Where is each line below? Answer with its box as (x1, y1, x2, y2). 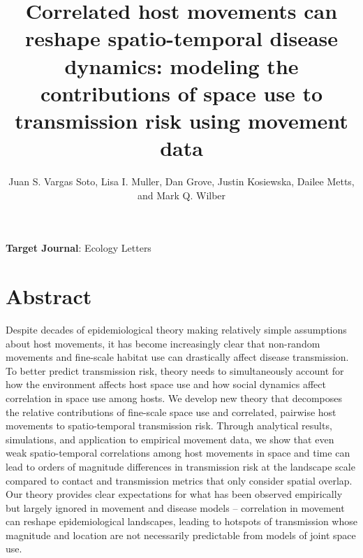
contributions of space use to (40, 78, 323, 107)
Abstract (6, 282, 92, 310)
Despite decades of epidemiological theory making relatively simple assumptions (6, 322, 347, 336)
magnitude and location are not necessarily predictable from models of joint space (6, 527, 356, 542)
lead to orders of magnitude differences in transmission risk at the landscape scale (6, 459, 355, 473)
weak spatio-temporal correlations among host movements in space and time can (6, 445, 350, 460)
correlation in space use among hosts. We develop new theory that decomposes (6, 390, 342, 405)
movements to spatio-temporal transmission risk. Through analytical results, (6, 418, 332, 433)
